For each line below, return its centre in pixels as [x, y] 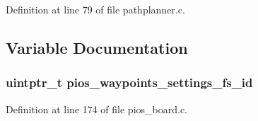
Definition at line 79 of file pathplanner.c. [95, 9]
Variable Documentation [97, 47]
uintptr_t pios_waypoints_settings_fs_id [129, 82]
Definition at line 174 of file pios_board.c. [97, 109]
